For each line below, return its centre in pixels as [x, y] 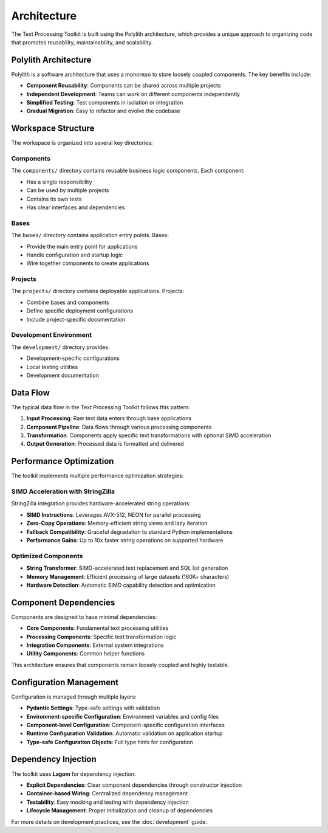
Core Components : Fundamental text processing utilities [97, 628]
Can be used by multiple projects [68, 190]
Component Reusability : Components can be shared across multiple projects [124, 86]
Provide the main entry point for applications [82, 246]
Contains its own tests [54, 199]
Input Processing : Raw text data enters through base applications [109, 418]
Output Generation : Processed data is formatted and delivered [105, 444]
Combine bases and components [68, 302]
